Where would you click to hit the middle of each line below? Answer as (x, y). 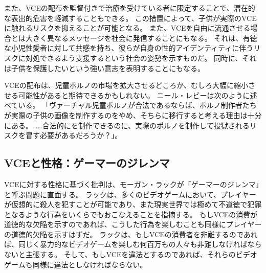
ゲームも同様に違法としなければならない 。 (76, 264)
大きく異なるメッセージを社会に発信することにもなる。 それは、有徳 (141, 38)
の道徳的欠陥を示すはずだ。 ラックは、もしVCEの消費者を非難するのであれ (131, 234)
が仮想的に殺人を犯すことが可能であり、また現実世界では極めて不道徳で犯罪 (133, 204)
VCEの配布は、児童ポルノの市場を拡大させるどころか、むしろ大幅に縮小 (126, 85)
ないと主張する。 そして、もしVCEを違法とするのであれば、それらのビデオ (131, 254)
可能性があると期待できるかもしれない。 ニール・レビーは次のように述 (138, 95)
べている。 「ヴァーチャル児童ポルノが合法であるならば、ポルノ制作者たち (130, 105)
